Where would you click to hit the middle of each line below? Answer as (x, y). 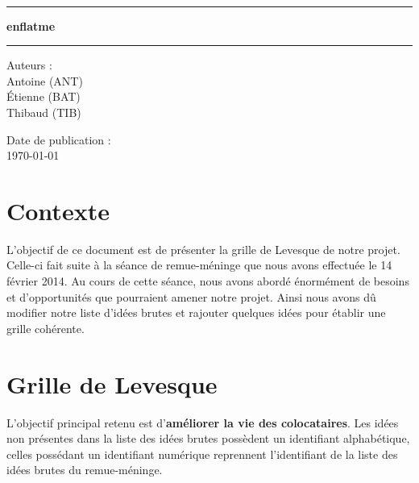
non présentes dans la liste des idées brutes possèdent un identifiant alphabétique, (208, 438)
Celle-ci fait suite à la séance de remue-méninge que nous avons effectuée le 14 (199, 265)
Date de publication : (59, 139)
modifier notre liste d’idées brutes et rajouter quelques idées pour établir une (196, 312)
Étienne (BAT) (44, 96)
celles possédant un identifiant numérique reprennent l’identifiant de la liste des (202, 454)
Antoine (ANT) (45, 80)
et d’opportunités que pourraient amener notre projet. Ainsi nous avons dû (191, 296)
